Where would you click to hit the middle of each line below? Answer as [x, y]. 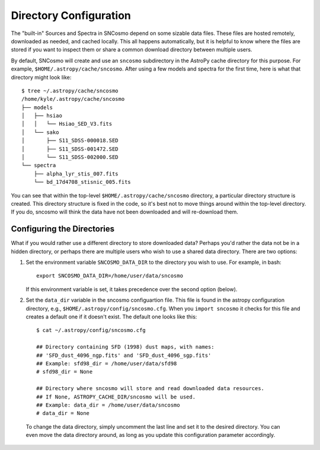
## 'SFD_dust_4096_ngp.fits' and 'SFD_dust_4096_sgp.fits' [124, 355]
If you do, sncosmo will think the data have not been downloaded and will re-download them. [124, 212]
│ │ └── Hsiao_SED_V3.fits [67, 124]
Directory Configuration [71, 15]
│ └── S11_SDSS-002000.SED [70, 157]
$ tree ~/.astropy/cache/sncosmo [70, 91]
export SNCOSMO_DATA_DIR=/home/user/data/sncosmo [110, 276]
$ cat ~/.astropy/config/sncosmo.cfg [91, 330]
